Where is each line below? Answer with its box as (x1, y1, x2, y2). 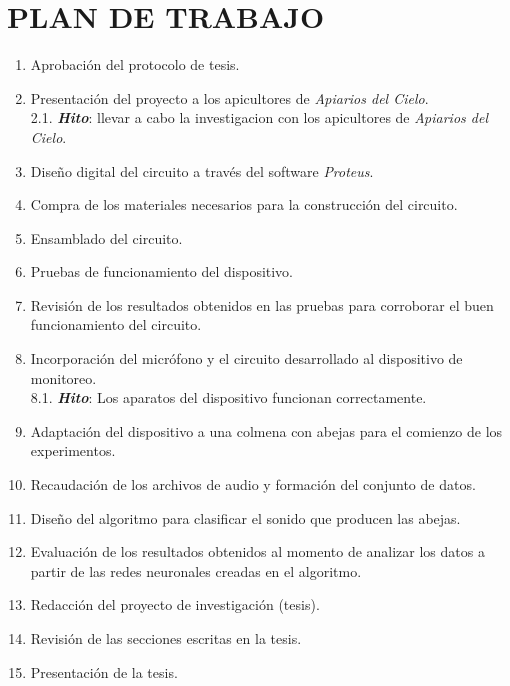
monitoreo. (30, 367, 97, 388)
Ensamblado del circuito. (30, 227, 183, 248)
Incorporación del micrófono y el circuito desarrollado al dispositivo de (30, 348, 463, 369)
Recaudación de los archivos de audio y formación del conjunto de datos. (30, 474, 476, 495)
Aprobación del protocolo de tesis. (30, 54, 240, 75)
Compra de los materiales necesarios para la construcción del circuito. (30, 194, 458, 215)
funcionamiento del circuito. (30, 314, 202, 335)
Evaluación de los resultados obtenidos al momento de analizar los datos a (30, 541, 485, 562)
